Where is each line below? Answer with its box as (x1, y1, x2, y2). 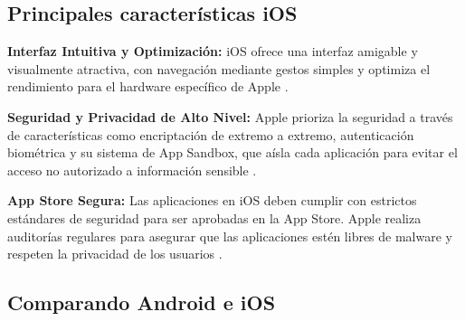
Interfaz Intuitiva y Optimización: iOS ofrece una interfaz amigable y (7, 42, 418, 61)
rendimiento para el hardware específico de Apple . (7, 77, 289, 96)
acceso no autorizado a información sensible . (7, 160, 257, 179)
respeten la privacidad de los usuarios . (7, 244, 223, 263)
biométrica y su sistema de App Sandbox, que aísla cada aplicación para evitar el (7, 143, 458, 162)
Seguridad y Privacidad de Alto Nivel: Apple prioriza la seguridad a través (7, 107, 453, 126)
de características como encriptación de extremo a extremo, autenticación (7, 125, 414, 144)
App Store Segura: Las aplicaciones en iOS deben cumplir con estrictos (7, 191, 417, 210)
